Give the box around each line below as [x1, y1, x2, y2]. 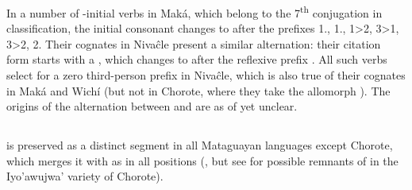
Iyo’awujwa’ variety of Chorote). [6, 168, 164, 184]
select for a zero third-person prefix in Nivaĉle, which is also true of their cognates [6, 67, 406, 83]
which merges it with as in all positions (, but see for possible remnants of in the [6, 152, 399, 169]
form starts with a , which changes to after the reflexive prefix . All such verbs [6, 51, 387, 68]
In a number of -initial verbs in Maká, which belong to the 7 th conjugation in [6, 2, 383, 21]
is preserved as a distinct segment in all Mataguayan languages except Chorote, [6, 137, 393, 153]
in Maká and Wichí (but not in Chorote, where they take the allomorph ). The [6, 82, 391, 99]
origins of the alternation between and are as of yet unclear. [6, 98, 298, 114]
